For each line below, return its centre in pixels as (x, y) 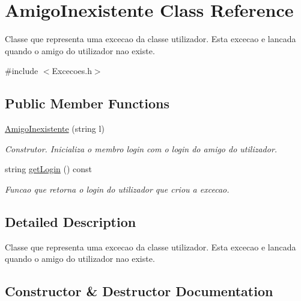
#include (22, 71)
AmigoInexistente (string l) (55, 129)
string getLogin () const (49, 169)
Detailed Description (71, 221)
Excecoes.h (72, 71)
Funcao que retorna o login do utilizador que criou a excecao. (117, 189)
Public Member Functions (87, 103)
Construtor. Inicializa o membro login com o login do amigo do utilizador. (141, 148)
